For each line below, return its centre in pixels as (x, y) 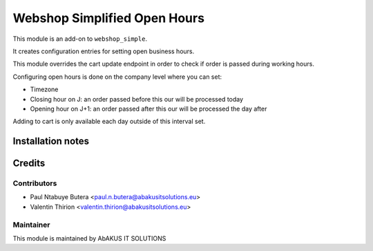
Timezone (44, 89)
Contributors (35, 183)
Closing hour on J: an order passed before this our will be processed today (137, 99)
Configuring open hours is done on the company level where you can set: (117, 77)
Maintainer (31, 225)
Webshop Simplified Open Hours (109, 18)
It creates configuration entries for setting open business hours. (104, 51)
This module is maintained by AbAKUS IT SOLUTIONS (89, 238)
